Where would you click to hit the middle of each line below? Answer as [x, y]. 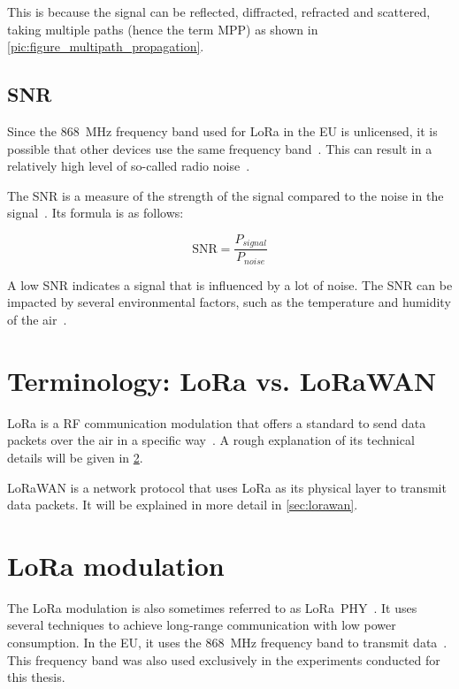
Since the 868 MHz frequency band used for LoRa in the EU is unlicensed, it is [222, 130]
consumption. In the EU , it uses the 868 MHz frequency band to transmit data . [227, 643]
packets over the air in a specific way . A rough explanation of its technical [211, 440]
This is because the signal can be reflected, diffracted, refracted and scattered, [219, 11]
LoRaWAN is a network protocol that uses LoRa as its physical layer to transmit [227, 487]
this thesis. [36, 677]
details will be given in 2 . [75, 457]
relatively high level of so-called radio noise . [129, 166]
